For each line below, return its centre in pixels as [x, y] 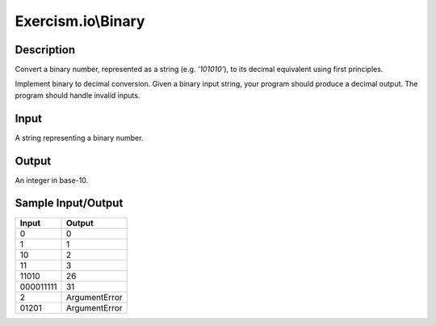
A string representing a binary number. [79, 138]
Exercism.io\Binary [80, 21]
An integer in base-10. [52, 180]
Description [45, 50]
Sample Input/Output [69, 203]
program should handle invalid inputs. [78, 95]
